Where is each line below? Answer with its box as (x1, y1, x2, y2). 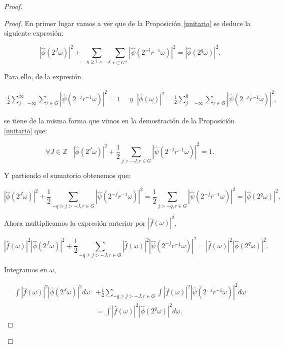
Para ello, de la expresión (4, 71, 81, 82)
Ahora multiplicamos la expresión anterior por (4, 217, 146, 228)
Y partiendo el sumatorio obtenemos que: (4, 170, 131, 181)
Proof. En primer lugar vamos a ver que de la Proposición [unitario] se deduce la (4, 18, 251, 28)
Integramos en (4, 264, 47, 275)
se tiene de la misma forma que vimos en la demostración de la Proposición (4, 115, 235, 126)
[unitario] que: (4, 125, 47, 135)
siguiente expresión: (4, 28, 64, 38)
